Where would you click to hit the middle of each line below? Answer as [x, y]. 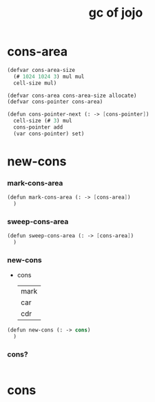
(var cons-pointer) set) [49, 134]
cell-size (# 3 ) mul [43, 121]
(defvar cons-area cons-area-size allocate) [72, 95]
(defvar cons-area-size [41, 70]
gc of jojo [116, 13]
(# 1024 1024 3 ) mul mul [49, 76]
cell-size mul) [35, 83]
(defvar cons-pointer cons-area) [55, 102]
